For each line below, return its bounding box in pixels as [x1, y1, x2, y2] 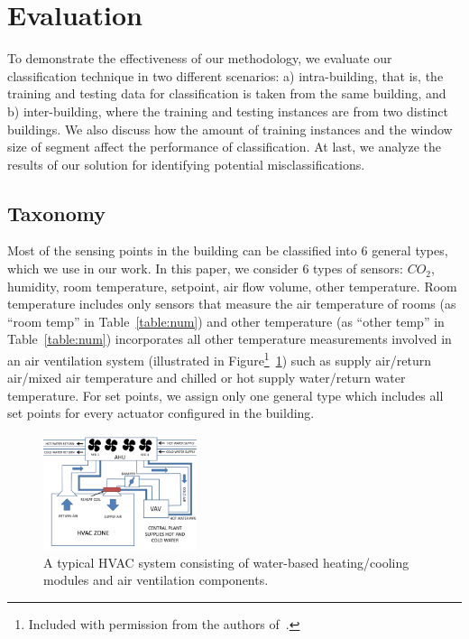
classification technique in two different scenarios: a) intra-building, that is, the [7, 66, 444, 85]
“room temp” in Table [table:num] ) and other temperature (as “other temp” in [7, 311, 445, 330]
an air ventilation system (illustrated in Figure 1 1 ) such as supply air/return [7, 348, 431, 369]
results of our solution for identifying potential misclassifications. [7, 154, 365, 173]
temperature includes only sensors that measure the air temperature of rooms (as [7, 294, 456, 313]
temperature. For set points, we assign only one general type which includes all [7, 385, 444, 404]
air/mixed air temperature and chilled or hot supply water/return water [7, 368, 406, 387]
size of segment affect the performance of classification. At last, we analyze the [7, 137, 442, 156]
